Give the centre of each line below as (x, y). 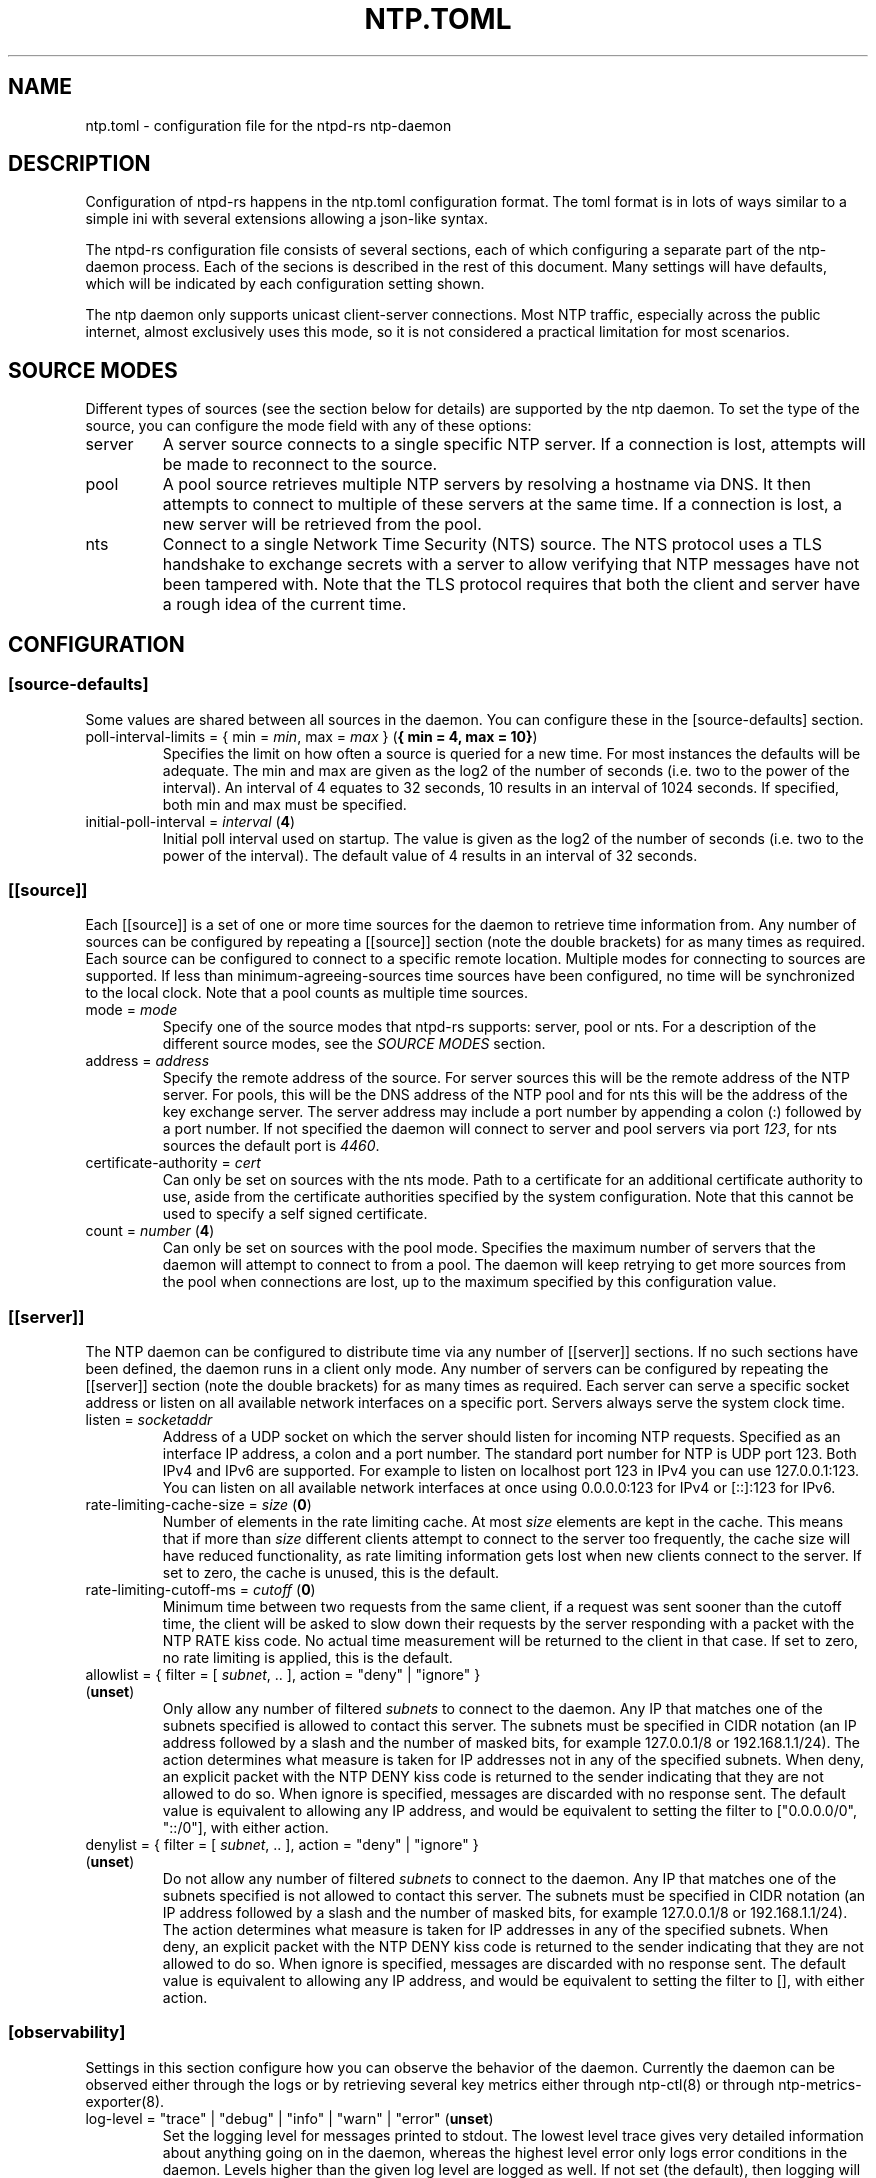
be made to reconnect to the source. (300, 464)
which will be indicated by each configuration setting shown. (285, 284)
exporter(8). (125, 2101)
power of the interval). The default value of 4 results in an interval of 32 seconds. (430, 855)
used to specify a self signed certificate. (295, 1214)
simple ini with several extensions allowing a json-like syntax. (287, 219)
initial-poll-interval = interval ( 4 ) (190, 821)
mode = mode (131, 1010)
